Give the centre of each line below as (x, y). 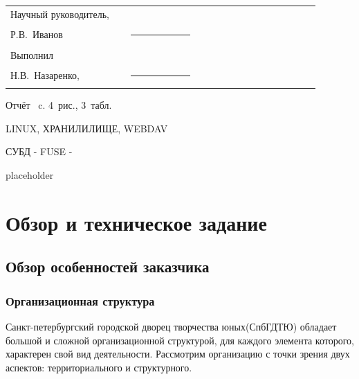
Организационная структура (80, 300)
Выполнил (32, 54)
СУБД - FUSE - (39, 151)
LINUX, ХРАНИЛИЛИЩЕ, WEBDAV (87, 128)
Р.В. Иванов (37, 34)
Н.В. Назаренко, (45, 75)
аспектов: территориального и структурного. (99, 367)
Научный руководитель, (60, 14)
